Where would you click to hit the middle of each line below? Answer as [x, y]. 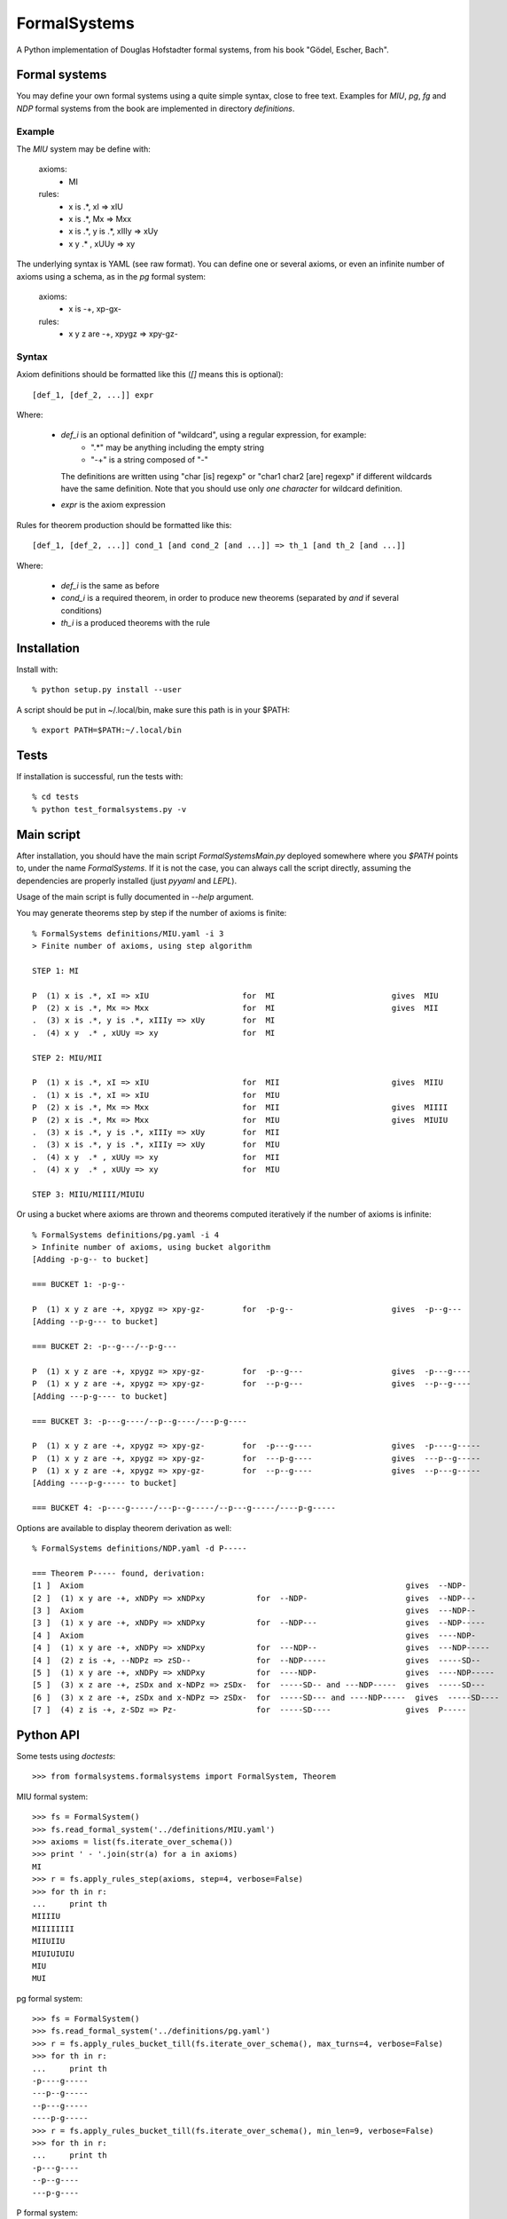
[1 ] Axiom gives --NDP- [250, 1586]
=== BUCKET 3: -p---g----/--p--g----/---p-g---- [140, 1421]
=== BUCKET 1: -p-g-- [79, 1284]
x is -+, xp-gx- [95, 309]
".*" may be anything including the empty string [178, 447]
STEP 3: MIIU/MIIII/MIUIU [89, 1194]
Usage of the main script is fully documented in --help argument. [135, 896]
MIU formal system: [52, 1797]
